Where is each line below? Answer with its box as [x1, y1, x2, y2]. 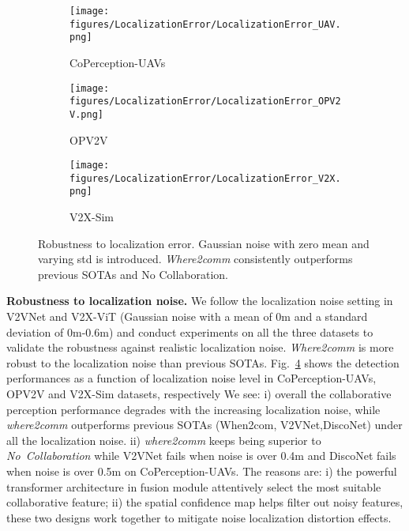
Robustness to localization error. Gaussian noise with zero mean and [38, 235, 370, 251]
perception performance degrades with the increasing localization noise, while [6, 401, 381, 417]
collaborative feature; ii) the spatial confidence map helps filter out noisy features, [6, 494, 403, 510]
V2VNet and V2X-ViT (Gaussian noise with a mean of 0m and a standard [6, 308, 368, 325]
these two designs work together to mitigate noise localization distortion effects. [6, 509, 392, 525]
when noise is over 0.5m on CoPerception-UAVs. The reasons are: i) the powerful [6, 463, 397, 479]
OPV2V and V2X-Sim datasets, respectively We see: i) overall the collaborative [6, 386, 392, 402]
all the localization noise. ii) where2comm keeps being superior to [6, 431, 321, 448]
